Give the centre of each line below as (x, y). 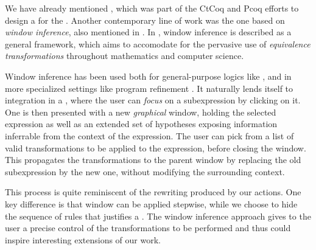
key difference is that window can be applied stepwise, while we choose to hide (151, 203)
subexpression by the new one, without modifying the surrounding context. (145, 171)
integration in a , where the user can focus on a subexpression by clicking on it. (153, 100)
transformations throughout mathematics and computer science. (125, 56)
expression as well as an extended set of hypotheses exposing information (141, 124)
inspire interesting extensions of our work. (83, 239)
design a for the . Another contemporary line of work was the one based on (145, 20)
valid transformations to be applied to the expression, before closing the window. (156, 148)
